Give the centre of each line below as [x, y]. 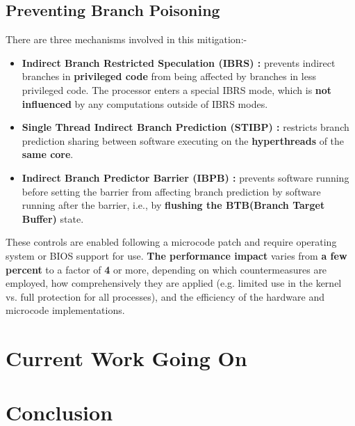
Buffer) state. [53, 218]
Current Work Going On [126, 358]
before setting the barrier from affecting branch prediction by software [171, 191]
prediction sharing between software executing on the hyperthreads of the [183, 140]
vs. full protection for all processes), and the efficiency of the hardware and [165, 296]
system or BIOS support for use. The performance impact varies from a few [176, 255]
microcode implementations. [65, 310]
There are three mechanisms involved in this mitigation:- [126, 39]
